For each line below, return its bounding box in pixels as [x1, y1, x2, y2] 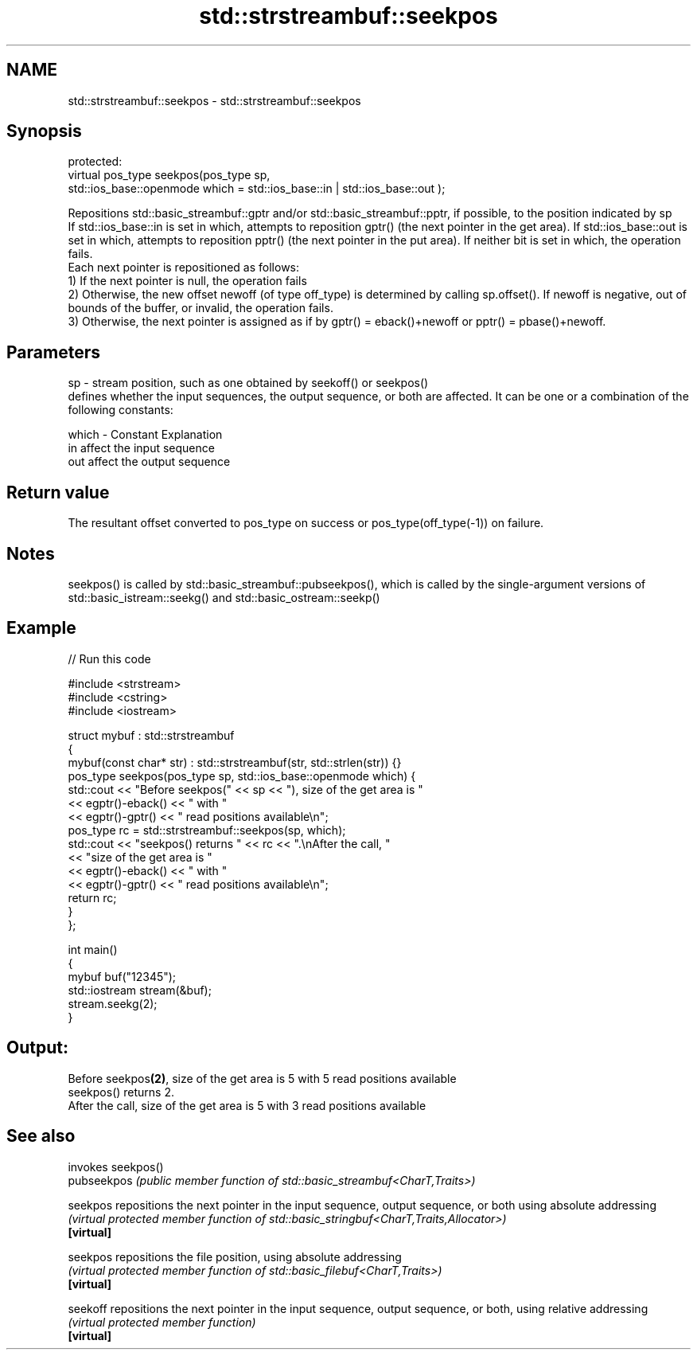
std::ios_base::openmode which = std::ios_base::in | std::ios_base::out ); [68, 182, 446, 196]
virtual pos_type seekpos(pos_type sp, [68, 168, 271, 182]
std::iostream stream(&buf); [68, 983, 212, 997]
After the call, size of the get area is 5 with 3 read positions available [68, 1098, 426, 1112]
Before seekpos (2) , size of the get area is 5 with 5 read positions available [68, 1071, 457, 1085]
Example [6, 618, 76, 639]
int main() [68, 942, 118, 956]
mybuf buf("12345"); [68, 969, 177, 983]
